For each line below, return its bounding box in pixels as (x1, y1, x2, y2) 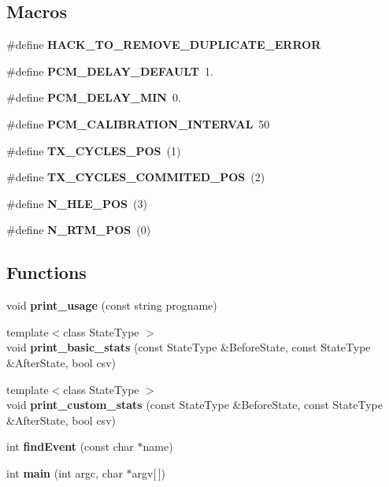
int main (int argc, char (6, 464, 123, 481)
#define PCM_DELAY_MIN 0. (6, 89, 181, 106)
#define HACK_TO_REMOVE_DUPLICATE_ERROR (6, 36, 321, 53)
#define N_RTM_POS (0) (6, 221, 151, 238)
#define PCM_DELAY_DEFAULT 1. (6, 62, 213, 79)
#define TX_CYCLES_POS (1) (6, 142, 181, 158)
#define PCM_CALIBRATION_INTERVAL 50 (6, 115, 270, 132)
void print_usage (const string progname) (6, 297, 217, 314)
